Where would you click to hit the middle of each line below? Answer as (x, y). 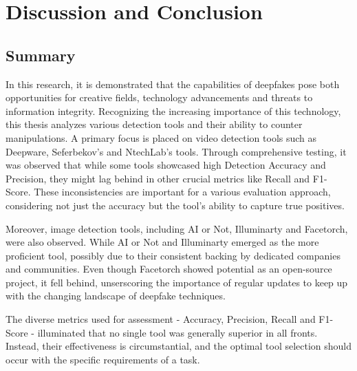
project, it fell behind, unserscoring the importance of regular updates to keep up (177, 282)
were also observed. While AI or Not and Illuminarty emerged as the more (162, 242)
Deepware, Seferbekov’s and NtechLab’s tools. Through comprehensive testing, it (176, 151)
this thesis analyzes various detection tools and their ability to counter (154, 124)
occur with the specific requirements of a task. (103, 359)
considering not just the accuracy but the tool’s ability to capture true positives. (175, 205)
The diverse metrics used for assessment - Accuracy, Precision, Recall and (161, 319)
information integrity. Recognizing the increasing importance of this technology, (173, 110)
